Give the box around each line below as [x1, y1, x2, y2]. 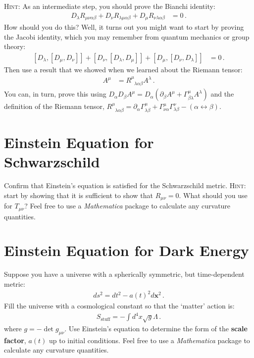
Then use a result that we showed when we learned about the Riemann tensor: [4, 64, 243, 74]
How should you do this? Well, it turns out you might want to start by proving [4, 22, 244, 32]
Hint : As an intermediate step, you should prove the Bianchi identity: [4, 1, 215, 11]
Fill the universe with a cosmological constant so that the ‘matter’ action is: [4, 301, 235, 311]
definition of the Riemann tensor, [4, 101, 104, 111]
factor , [4, 335, 26, 345]
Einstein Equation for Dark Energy [4, 240, 249, 260]
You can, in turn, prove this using [4, 89, 106, 99]
